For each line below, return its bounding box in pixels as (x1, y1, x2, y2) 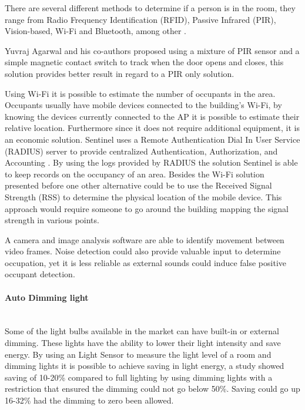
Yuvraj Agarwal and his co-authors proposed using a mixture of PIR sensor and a (5, 44, 300, 56)
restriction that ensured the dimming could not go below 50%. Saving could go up (5, 382, 300, 395)
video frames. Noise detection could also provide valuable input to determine (5, 245, 281, 257)
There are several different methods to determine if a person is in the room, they (5, 2, 296, 14)
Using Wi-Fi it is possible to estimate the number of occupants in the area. (5, 87, 276, 99)
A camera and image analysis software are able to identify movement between (5, 233, 284, 246)
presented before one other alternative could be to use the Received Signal (5, 179, 272, 191)
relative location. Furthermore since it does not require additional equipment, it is (5, 122, 300, 134)
